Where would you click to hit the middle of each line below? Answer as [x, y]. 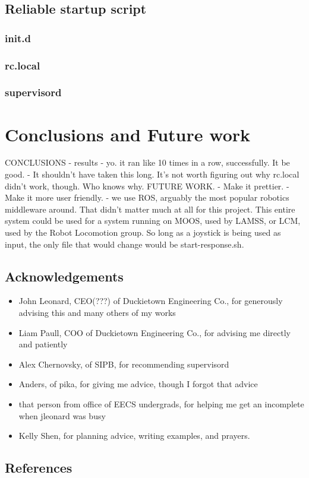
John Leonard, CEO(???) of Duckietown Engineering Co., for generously [151, 301]
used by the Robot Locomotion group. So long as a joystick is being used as [143, 232]
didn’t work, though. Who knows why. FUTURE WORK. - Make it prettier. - [147, 186]
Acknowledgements [64, 276]
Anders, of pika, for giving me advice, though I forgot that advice [138, 384]
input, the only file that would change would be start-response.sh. [124, 244]
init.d [18, 38]
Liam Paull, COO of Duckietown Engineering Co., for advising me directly [154, 332]
